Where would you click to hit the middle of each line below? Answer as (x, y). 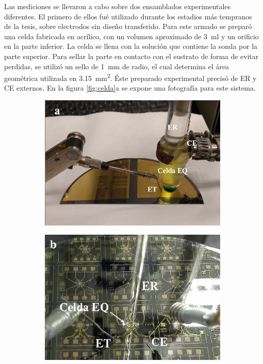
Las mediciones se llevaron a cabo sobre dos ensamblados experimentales (117, 6)
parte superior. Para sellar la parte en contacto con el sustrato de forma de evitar (131, 56)
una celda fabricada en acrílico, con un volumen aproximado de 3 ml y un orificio (131, 36)
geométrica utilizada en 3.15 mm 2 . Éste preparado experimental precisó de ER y (130, 77)
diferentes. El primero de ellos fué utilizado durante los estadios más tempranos (128, 16)
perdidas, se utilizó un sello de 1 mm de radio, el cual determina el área (116, 66)
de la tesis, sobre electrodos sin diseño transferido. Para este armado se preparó (128, 26)
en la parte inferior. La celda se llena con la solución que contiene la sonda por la (131, 46)
